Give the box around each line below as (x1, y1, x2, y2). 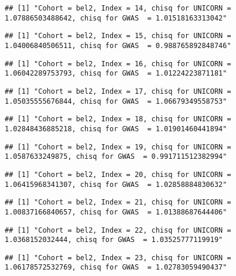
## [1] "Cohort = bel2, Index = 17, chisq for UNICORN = (5, 87, 231, 96)
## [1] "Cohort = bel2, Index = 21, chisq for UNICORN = (5, 198, 231, 207)
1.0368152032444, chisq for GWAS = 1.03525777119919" (5, 236, 223, 244)
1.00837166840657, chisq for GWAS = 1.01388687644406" (5, 207, 227, 216)
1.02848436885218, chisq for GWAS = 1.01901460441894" (5, 124, 227, 133)
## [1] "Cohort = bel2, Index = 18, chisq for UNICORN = (5, 115, 231, 124)
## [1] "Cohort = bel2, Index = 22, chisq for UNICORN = (5, 226, 231, 234)
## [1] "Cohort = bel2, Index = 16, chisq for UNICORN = (5, 59, 231, 68)
